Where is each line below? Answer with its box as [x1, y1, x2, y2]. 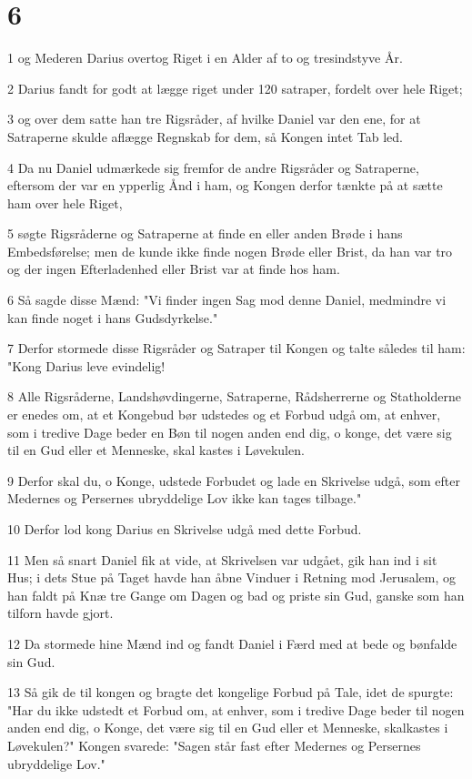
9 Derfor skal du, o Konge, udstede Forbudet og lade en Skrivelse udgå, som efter [7, 470, 460, 490]
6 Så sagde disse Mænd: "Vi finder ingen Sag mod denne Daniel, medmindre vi [7, 290, 447, 309]
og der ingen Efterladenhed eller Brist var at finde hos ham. [7, 259, 340, 278]
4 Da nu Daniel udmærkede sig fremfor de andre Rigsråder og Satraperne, [7, 157, 419, 177]
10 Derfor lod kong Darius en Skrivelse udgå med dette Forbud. [7, 520, 362, 538]
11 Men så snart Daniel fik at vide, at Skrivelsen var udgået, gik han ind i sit [7, 550, 437, 569]
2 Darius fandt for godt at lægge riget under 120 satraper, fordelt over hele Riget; [7, 78, 463, 97]
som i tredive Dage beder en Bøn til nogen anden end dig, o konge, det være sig [7, 422, 452, 441]
